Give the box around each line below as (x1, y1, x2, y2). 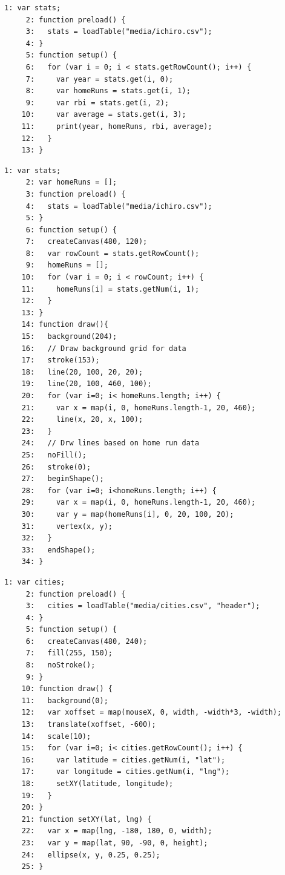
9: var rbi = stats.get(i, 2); (25, 98, 169, 107)
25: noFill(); (21, 450, 87, 459)
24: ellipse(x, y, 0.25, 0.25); (21, 850, 160, 859)
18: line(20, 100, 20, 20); (21, 367, 143, 376)
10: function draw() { (21, 684, 113, 693)
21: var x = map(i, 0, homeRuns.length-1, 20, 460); (21, 403, 256, 412)
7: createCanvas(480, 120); (25, 237, 148, 246)
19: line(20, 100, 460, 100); (21, 379, 152, 388)
